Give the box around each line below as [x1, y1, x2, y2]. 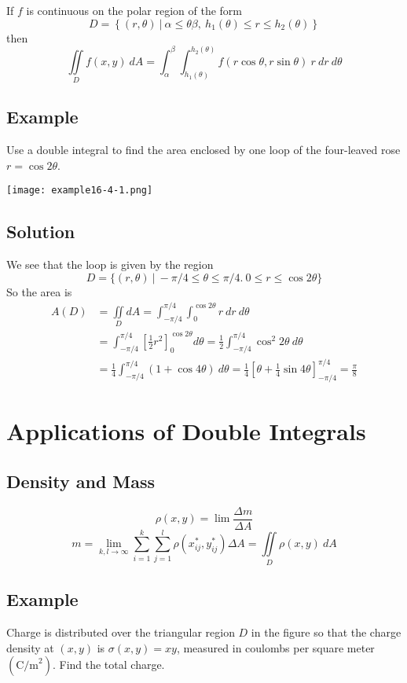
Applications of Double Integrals [6, 415, 366, 447]
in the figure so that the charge [251, 623, 401, 640]
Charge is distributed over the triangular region [6, 623, 235, 640]
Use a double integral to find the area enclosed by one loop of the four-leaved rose [6, 141, 401, 158]
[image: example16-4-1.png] [6, 185, 153, 196]
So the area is [6, 283, 72, 299]
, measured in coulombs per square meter [176, 639, 375, 655]
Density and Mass [6, 468, 156, 493]
